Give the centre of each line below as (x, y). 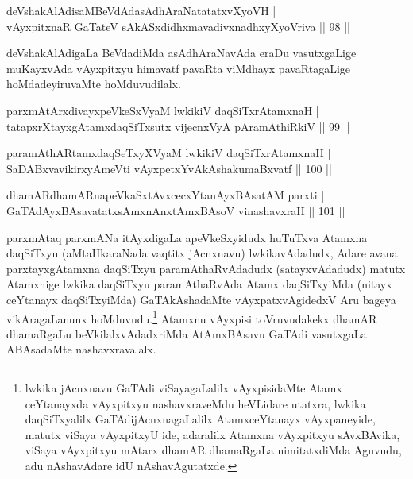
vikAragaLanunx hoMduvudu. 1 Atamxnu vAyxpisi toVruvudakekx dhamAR (192, 317)
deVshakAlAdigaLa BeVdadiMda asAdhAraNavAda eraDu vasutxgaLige (181, 53)
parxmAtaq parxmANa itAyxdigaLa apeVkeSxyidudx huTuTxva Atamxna (187, 237)
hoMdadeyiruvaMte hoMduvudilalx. (94, 84)
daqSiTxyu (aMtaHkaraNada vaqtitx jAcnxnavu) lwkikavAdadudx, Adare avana (202, 253)
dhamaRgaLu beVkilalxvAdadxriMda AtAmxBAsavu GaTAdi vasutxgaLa (187, 333)
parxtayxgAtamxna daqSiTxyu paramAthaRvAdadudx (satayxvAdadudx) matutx (206, 268)
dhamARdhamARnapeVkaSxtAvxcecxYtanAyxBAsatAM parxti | (166, 195)
